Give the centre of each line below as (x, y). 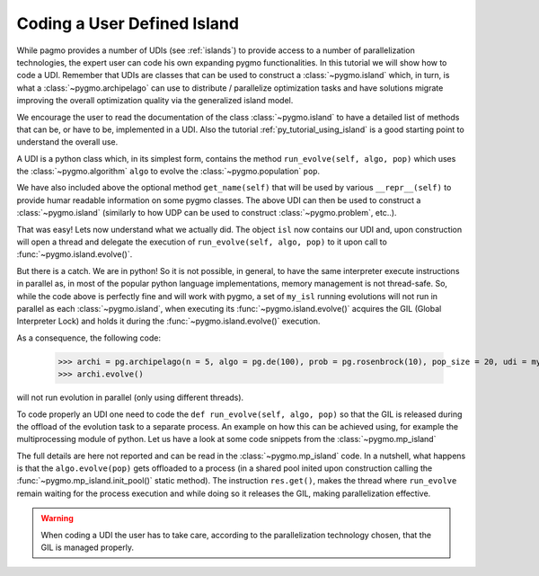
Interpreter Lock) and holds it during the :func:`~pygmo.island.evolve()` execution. (168, 321)
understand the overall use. (67, 142)
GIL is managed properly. (88, 547)
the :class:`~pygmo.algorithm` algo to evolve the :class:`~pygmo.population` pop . (168, 172)
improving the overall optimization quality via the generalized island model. (155, 101)
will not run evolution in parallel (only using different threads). (130, 398)
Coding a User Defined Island (128, 23)
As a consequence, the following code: (89, 338)
